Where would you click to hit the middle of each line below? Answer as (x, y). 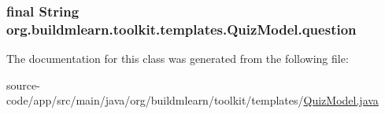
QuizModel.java (341, 100)
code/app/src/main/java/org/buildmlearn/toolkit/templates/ (155, 100)
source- (23, 85)
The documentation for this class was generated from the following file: (178, 59)
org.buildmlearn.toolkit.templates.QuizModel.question (181, 29)
